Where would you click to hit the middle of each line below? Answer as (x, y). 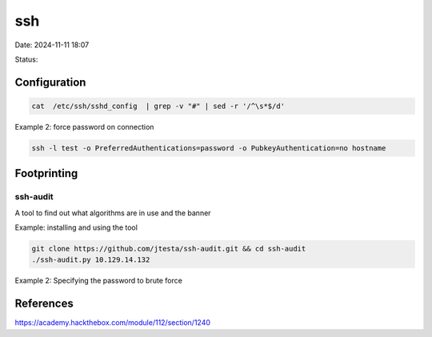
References (44, 304)
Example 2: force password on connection (84, 126)
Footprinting (46, 173)
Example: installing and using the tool (76, 227)
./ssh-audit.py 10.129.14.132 (91, 260)
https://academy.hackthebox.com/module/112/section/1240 (113, 323)
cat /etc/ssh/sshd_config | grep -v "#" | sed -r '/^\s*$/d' (158, 106)
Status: (26, 59)
